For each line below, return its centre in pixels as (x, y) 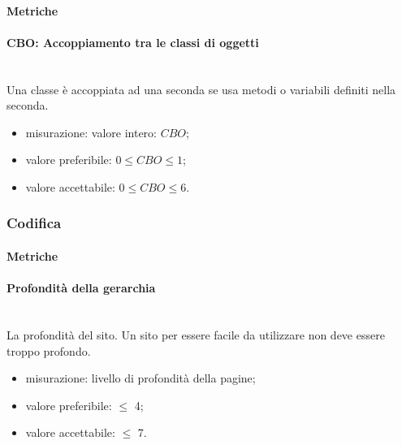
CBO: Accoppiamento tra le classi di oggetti (133, 42)
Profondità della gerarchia (81, 288)
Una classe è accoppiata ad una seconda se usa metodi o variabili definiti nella (201, 89)
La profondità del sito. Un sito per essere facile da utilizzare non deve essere (196, 334)
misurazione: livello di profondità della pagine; (140, 378)
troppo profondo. (49, 350)
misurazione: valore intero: (91, 132)
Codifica (34, 223)
